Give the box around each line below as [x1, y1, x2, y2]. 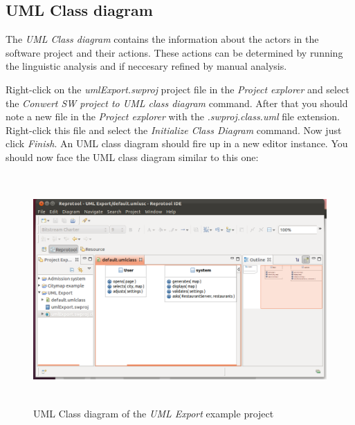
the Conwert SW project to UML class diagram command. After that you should [6, 95, 348, 110]
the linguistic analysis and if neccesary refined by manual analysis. [6, 59, 287, 73]
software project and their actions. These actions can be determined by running [6, 45, 343, 59]
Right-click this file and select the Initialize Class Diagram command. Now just [6, 122, 342, 137]
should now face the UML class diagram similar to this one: [6, 149, 259, 164]
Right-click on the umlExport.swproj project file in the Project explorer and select [6, 82, 349, 96]
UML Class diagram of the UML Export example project [33, 406, 274, 421]
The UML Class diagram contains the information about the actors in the [6, 32, 319, 46]
